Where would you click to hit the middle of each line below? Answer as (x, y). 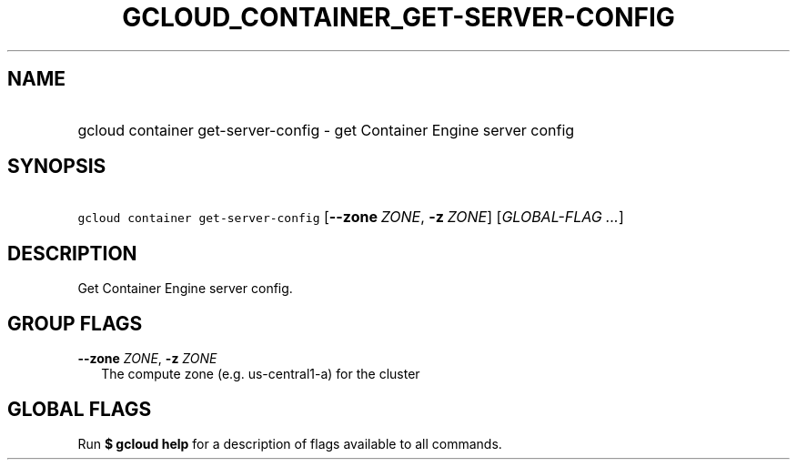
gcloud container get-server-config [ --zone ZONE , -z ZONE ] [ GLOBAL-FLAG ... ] (351, 217)
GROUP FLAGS (75, 323)
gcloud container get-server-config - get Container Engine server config (326, 130)
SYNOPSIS (57, 167)
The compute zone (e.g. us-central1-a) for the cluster (261, 374)
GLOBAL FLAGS (80, 409)
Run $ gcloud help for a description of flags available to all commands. (290, 443)
